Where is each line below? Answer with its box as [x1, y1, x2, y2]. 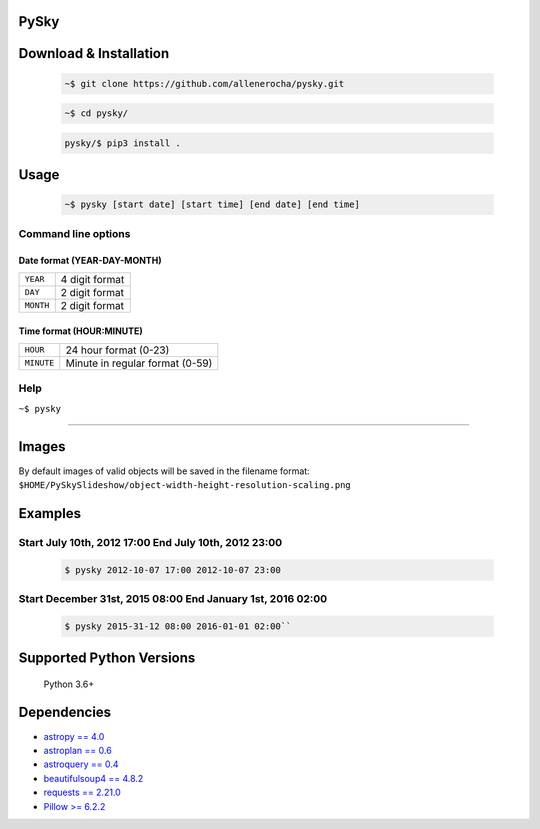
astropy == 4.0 [43, 730, 105, 742]
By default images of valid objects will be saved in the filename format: [18, 465, 310, 477]
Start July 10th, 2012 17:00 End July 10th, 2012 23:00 [18, 535, 283, 549]
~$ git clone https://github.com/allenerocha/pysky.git [64, 78, 345, 89]
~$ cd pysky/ [64, 108, 129, 119]
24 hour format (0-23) [65, 343, 170, 357]
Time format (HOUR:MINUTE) [18, 325, 144, 337]
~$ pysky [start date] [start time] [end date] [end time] [64, 199, 360, 210]
